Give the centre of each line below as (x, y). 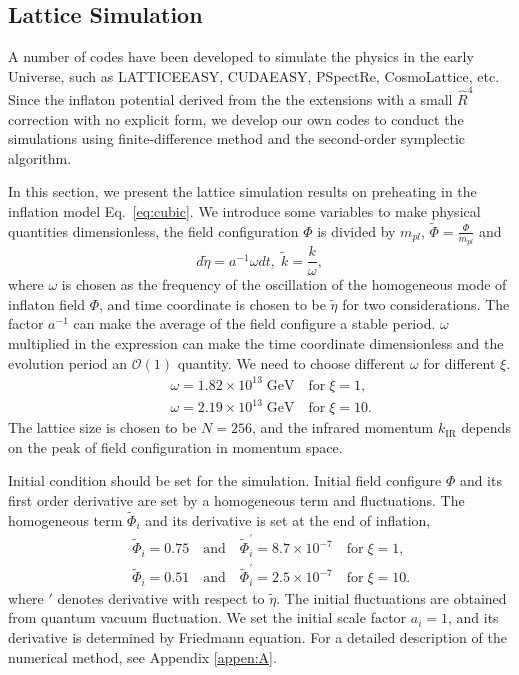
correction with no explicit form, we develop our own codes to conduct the (236, 118)
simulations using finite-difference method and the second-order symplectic (237, 138)
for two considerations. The (426, 303)
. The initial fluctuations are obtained (391, 597)
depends (486, 427)
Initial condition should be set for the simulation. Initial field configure (225, 480)
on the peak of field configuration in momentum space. (175, 446)
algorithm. (40, 157)
